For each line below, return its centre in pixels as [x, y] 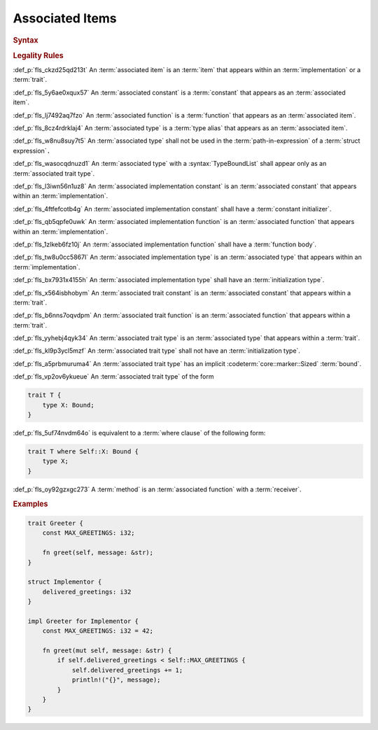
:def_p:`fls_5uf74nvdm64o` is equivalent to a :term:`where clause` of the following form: [139, 433]
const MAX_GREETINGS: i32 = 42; [98, 631]
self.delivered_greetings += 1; [127, 670]
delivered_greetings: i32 [87, 592]
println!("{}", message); [116, 680]
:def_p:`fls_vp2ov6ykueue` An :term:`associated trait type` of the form [113, 377]
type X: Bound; [68, 405]
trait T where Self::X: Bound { [83, 451]
